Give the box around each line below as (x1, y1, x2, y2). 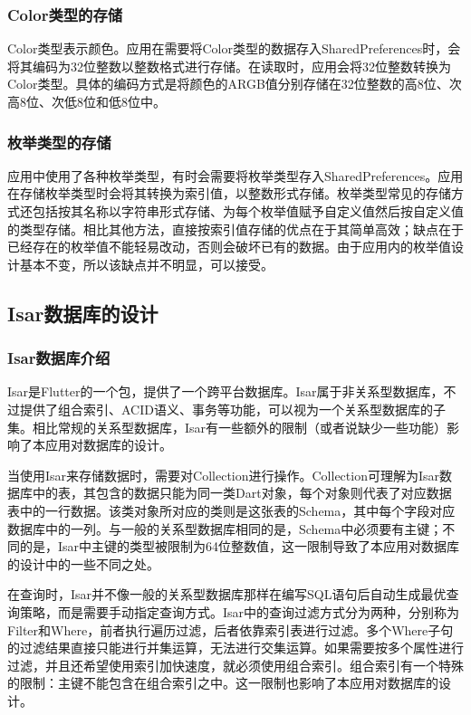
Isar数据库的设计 (7, 299, 159, 327)
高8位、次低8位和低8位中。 (7, 92, 166, 110)
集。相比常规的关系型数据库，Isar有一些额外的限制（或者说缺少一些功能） (7, 417, 447, 436)
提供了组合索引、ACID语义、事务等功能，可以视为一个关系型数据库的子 (19, 399, 446, 418)
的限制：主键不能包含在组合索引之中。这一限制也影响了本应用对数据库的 (7, 673, 438, 692)
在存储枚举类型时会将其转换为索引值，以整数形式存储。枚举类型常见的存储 (7, 184, 451, 203)
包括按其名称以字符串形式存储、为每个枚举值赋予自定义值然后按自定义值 (32, 202, 464, 220)
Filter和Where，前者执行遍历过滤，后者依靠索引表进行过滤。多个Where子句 (7, 620, 454, 639)
